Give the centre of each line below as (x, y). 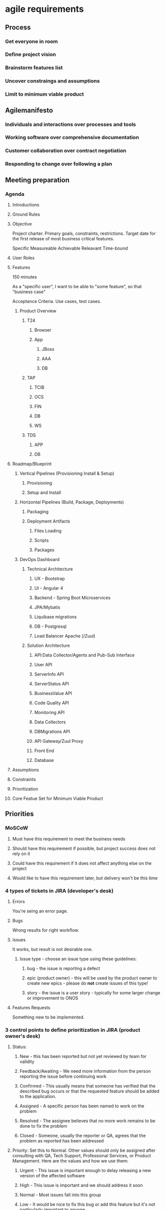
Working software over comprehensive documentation (72, 138)
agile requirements (45, 9)
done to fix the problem (43, 1126)
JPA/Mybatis (47, 607)
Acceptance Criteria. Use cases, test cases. (57, 301)
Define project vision (31, 54)
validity (27, 1061)
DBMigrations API (52, 731)
